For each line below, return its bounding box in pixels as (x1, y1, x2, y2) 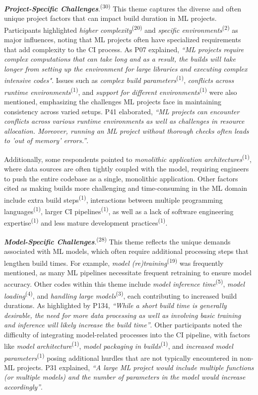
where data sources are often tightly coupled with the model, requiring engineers (4, 163, 249, 174)
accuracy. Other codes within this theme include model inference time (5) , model (4, 277, 245, 289)
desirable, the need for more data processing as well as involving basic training (4, 310, 241, 320)
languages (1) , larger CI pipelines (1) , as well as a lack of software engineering (4, 205, 234, 216)
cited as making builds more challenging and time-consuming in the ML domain (4, 183, 248, 193)
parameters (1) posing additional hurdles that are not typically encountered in (4, 351, 238, 363)
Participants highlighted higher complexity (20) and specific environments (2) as (4, 23, 238, 35)
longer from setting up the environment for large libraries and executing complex (4, 63, 248, 74)
